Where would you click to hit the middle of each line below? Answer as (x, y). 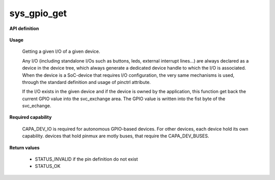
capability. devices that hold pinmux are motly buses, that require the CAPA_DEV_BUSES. (116, 136)
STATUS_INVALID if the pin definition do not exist (87, 159)
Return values (25, 147)
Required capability (31, 117)
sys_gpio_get (38, 13)
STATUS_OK (48, 166)
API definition (24, 28)
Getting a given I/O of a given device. (61, 51)
